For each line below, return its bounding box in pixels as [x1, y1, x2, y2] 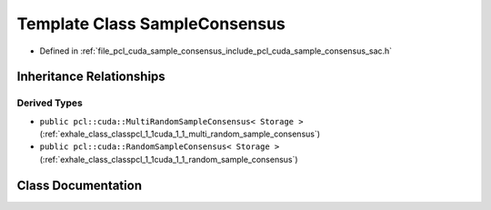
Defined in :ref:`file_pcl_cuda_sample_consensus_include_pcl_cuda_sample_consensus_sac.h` [39, 45, 393, 56]
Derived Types [16, 96, 84, 109]
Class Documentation [16, 177, 143, 193]
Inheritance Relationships [16, 69, 165, 85]
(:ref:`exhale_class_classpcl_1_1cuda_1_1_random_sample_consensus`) [39, 154, 299, 165]
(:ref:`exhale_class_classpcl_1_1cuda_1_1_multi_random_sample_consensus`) [39, 128, 321, 140]
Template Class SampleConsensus [16, 14, 286, 34]
